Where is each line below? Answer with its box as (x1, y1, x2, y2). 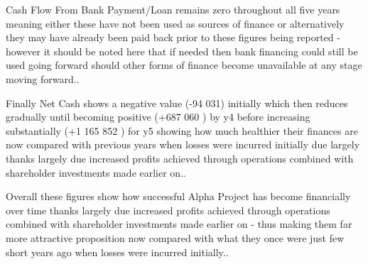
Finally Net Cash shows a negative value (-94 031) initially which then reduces (6, 95, 348, 110)
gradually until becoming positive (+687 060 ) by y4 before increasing (6, 109, 310, 124)
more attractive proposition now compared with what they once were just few (6, 230, 345, 245)
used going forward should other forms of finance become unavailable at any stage (6, 57, 362, 72)
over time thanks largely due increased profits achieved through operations (6, 202, 330, 217)
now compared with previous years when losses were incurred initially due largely (6, 137, 360, 152)
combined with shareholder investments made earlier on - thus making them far (6, 216, 352, 231)
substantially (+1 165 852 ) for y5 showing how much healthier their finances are (6, 123, 358, 138)
